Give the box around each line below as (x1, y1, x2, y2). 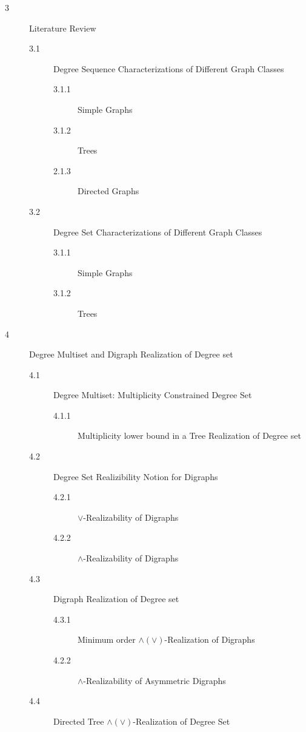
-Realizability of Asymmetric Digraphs (83, 674, 226, 686)
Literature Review (29, 21, 96, 34)
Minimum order (78, 633, 136, 646)
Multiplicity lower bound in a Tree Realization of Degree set (78, 429, 301, 442)
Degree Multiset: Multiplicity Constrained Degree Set (53, 388, 252, 401)
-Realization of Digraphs (164, 633, 255, 646)
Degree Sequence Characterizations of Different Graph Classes (53, 62, 284, 75)
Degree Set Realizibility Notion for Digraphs (53, 470, 218, 483)
